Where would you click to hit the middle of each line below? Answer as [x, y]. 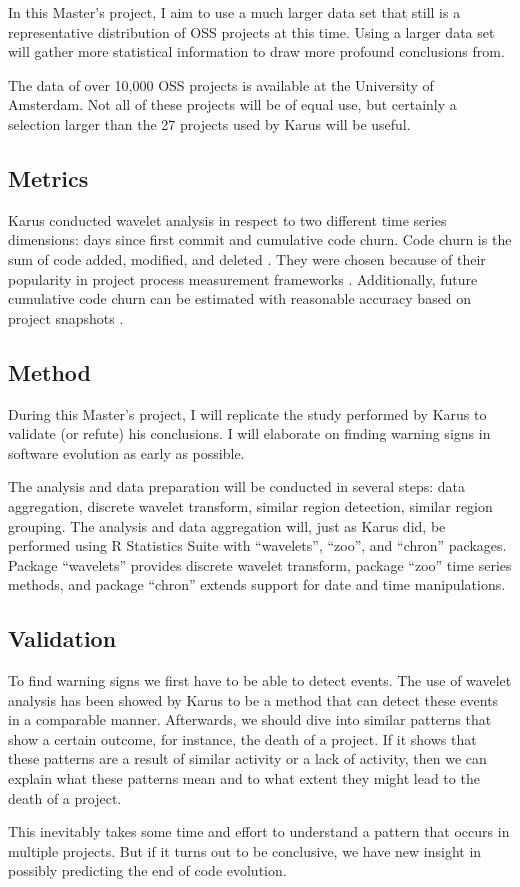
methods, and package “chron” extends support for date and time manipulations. [257, 584]
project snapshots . [66, 317]
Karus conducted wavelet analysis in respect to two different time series [227, 219]
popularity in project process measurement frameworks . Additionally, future [243, 278]
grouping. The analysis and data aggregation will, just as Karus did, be [227, 525]
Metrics [48, 177]
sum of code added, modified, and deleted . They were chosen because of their [247, 258]
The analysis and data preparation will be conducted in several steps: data [237, 486]
